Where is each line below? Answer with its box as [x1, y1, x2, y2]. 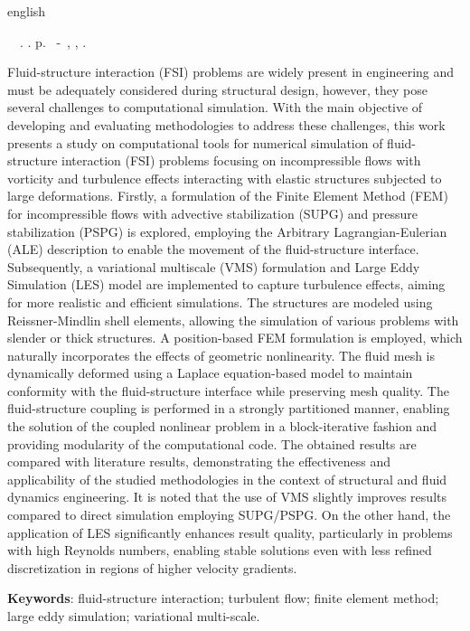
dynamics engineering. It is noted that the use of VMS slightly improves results [7, 487, 446, 506]
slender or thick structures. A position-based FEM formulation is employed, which [7, 328, 463, 347]
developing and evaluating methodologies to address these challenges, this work [7, 115, 446, 134]
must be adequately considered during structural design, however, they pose [7, 80, 428, 99]
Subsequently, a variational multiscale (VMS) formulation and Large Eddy [7, 257, 420, 276]
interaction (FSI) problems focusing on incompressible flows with [61, 151, 421, 170]
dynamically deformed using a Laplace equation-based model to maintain [7, 363, 413, 382]
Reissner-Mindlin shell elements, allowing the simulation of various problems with [7, 310, 459, 329]
